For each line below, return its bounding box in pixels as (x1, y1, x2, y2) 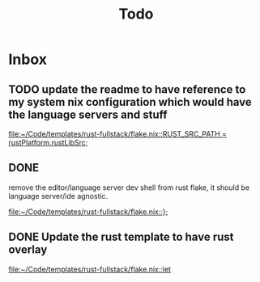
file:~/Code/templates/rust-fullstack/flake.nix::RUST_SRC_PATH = (8, 129, 228, 138)
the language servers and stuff (8, 107, 168, 121)
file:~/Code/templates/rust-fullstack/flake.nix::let (8, 264, 172, 274)
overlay (8, 243, 48, 257)
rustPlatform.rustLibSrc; (8, 138, 88, 147)
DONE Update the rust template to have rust (8, 230, 234, 244)
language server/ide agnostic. (8, 191, 109, 200)
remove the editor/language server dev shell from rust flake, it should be (8, 183, 249, 192)
